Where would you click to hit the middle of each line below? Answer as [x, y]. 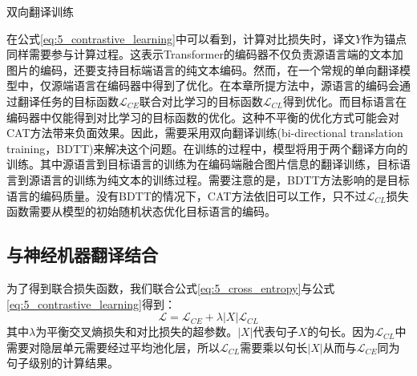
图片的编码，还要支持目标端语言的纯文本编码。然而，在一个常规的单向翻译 [203, 69]
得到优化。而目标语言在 [345, 101]
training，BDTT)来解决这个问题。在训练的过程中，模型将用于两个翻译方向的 [207, 148]
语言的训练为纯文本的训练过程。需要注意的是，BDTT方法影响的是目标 [225, 179]
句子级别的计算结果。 [63, 363]
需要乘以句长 [274, 347]
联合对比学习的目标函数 [201, 101]
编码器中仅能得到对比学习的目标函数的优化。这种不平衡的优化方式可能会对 [203, 117]
